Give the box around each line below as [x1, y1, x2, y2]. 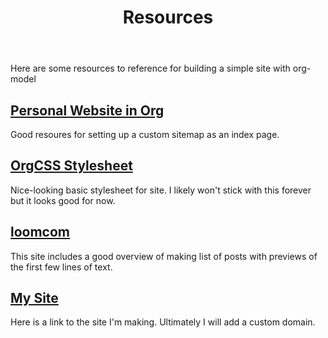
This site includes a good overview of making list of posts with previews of [10, 250, 318, 262]
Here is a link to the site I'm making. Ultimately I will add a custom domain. [10, 316, 316, 328]
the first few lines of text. [10, 261, 113, 273]
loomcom [10, 224, 71, 241]
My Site [10, 290, 59, 307]
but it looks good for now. [10, 194, 116, 206]
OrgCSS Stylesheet [10, 157, 133, 175]
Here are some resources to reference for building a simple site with [10, 62, 291, 75]
